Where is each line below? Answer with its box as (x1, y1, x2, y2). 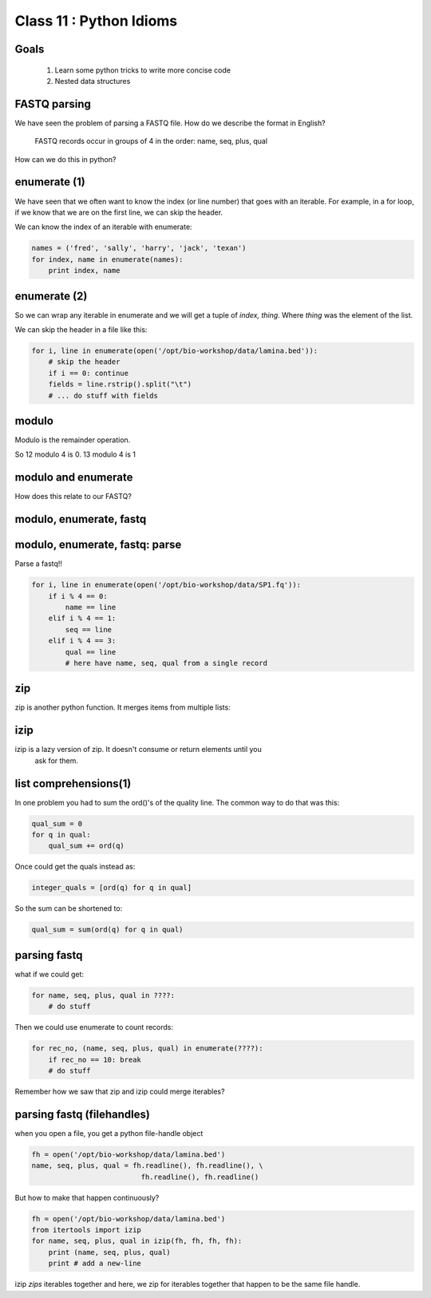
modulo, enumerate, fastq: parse (14, 538, 182, 552)
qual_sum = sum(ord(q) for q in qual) (31, 925, 184, 934)
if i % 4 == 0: (48, 592, 108, 600)
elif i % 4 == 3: (48, 636, 117, 646)
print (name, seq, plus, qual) (48, 1248, 171, 1256)
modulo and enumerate (14, 471, 133, 485)
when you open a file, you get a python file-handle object (14, 1128, 204, 1138)
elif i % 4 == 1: (48, 614, 117, 623)
